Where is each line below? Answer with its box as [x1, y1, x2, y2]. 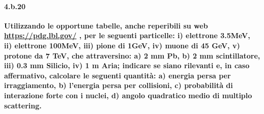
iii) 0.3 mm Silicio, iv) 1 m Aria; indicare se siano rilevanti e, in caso [4, 60, 250, 71]
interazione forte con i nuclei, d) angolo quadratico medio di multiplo [4, 90, 252, 100]
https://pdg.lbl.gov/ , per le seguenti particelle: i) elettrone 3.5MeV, [4, 30, 250, 41]
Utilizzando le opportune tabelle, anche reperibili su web [4, 20, 208, 31]
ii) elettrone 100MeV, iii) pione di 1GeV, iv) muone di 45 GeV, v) [4, 40, 240, 50]
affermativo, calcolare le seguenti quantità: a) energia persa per [4, 70, 231, 80]
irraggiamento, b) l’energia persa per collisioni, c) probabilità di [4, 80, 233, 91]
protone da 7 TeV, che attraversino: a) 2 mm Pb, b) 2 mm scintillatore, [4, 50, 260, 61]
